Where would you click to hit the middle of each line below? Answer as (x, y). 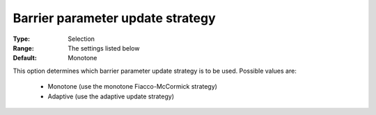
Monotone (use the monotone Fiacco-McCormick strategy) (132, 87)
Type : (22, 39)
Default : (25, 58)
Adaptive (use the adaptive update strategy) (111, 96)
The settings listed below (104, 48)
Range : (23, 48)
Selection (81, 39)
